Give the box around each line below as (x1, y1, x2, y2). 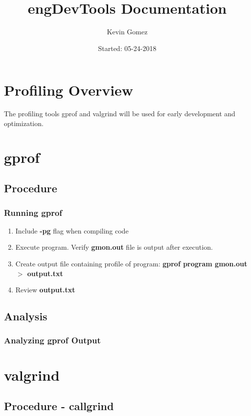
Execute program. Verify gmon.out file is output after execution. (15, 242, 213, 252)
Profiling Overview (4, 80, 134, 100)
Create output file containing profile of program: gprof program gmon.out (15, 259, 248, 268)
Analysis (4, 309, 47, 324)
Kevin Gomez (107, 26, 148, 37)
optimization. (4, 118, 44, 128)
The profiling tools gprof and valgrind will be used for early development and (4, 108, 235, 119)
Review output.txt (15, 285, 75, 295)
